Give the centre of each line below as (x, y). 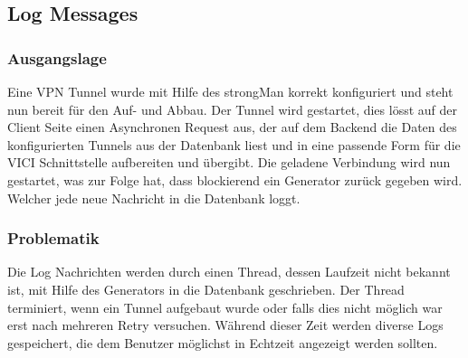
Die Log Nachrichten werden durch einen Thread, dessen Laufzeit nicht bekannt (229, 272)
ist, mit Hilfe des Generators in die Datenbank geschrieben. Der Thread (206, 289)
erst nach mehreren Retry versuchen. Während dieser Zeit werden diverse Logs (225, 325)
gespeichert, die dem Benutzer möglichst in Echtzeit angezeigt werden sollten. (223, 342)
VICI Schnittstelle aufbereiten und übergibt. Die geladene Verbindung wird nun (229, 162)
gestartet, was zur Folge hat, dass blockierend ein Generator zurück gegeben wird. (235, 179)
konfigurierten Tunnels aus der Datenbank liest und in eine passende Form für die (234, 144)
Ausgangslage (57, 57)
